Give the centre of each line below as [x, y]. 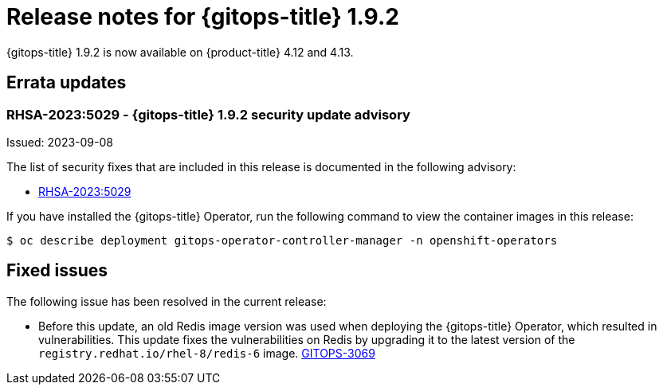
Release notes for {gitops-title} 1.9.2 [203, 17]
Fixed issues [57, 271]
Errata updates [67, 83]
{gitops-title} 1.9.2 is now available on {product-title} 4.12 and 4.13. [180, 52]
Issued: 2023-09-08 [60, 142]
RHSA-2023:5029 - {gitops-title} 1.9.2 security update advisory [208, 114]
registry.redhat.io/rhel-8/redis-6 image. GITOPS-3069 [207, 353]
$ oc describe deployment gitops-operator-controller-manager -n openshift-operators [282, 240]
